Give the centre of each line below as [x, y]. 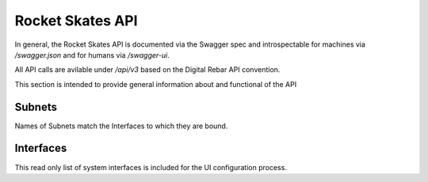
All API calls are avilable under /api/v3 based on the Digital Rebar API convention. [147, 70]
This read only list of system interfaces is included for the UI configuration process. [151, 167]
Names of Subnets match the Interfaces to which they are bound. [121, 126]
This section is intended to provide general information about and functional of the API [156, 84]
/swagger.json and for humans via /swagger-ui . [92, 55]
